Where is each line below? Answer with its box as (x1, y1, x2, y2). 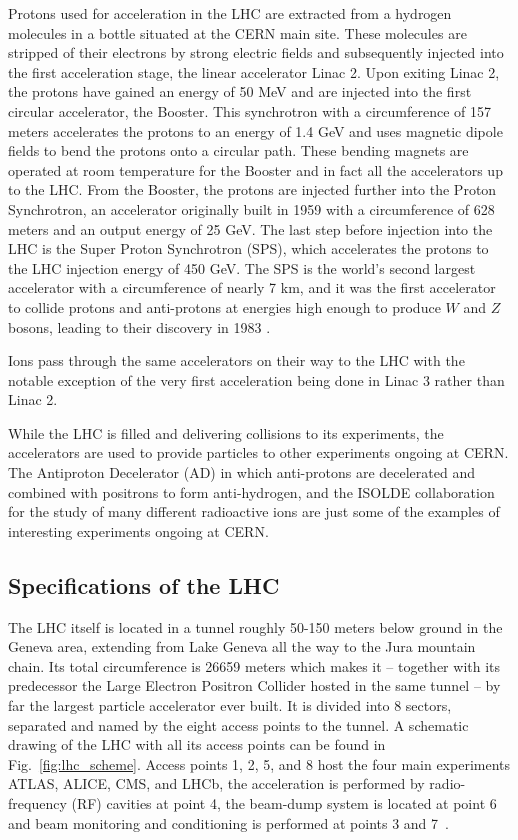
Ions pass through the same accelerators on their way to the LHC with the (8, 350, 465, 371)
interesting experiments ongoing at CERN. (8, 520, 269, 541)
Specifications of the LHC (8, 569, 280, 600)
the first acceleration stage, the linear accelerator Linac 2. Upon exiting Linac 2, (8, 61, 500, 82)
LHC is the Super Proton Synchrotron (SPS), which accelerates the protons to (8, 238, 489, 259)
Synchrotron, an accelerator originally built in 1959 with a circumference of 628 (8, 198, 495, 219)
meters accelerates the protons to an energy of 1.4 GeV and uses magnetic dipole (8, 120, 503, 141)
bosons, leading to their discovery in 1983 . (8, 316, 271, 337)
